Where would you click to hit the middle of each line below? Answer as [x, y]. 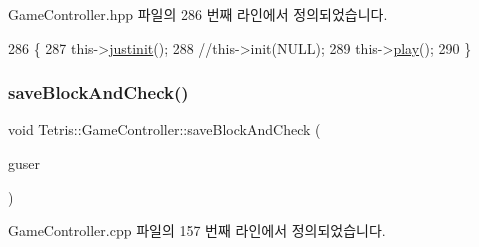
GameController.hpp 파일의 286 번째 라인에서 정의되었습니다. [198, 14]
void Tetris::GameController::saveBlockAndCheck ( [164, 129]
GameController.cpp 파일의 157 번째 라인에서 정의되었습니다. [197, 230]
